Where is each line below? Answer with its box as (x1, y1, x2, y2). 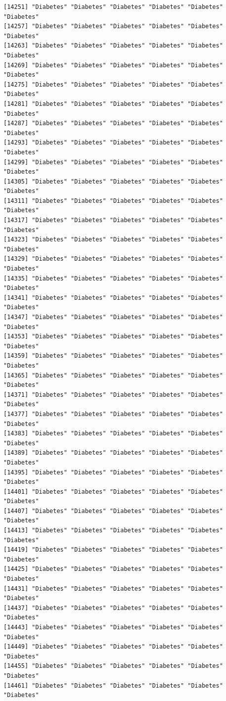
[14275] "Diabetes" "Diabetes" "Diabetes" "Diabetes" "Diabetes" (3, 81, 223, 88)
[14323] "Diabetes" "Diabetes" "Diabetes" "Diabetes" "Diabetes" (3, 236, 223, 243)
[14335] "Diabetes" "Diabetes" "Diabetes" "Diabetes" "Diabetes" (3, 275, 223, 282)
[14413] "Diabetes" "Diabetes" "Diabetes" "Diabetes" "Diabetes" (3, 527, 223, 534)
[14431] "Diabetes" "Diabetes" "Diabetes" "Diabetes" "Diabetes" (3, 585, 223, 592)
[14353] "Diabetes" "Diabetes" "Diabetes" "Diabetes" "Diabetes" (3, 333, 223, 340)
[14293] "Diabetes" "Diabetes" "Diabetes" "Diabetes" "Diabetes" (3, 139, 223, 146)
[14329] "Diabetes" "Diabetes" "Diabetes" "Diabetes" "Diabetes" (3, 255, 223, 263)
